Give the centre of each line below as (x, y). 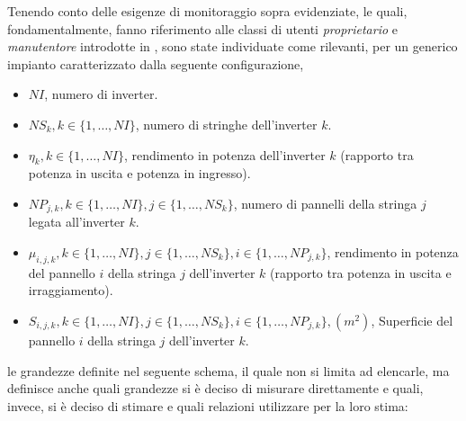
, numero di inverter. (101, 94)
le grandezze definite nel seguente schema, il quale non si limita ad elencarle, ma (229, 370)
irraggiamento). (71, 290)
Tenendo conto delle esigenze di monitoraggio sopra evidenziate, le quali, (207, 11)
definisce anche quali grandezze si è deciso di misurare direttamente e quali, (215, 388)
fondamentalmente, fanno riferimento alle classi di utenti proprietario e (202, 28)
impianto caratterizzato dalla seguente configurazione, (156, 63)
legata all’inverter (76, 222)
